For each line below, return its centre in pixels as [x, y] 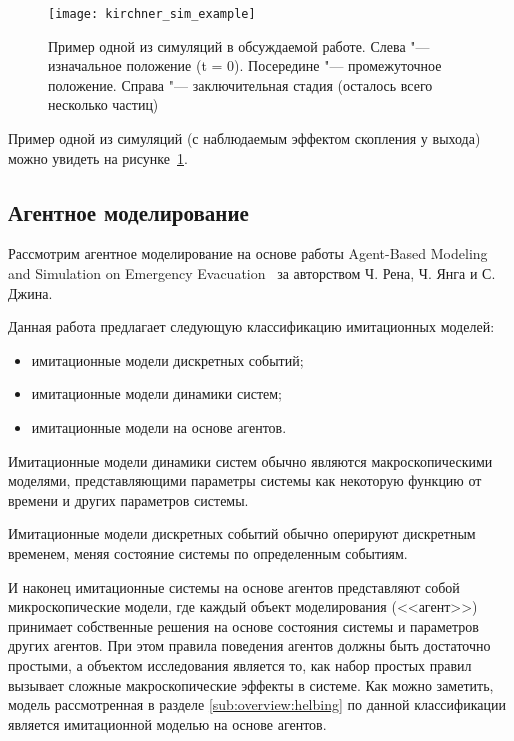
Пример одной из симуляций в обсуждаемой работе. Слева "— [239, 45]
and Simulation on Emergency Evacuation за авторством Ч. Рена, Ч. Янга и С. [252, 273]
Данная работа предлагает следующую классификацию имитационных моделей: [251, 326]
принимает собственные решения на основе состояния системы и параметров [243, 625]
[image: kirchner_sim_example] [152, 14]
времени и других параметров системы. [128, 499]
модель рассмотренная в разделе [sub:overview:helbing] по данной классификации [257, 704]
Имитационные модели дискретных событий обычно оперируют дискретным [242, 533]
